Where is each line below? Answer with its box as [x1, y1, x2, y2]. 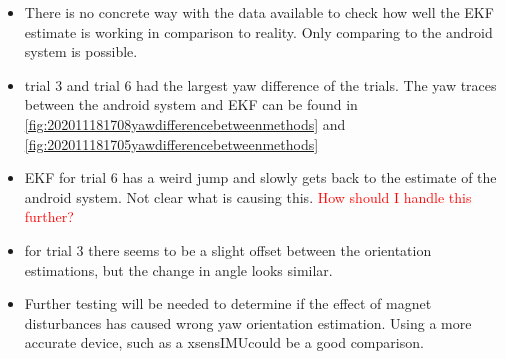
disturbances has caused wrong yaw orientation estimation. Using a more [24, 312, 472, 333]
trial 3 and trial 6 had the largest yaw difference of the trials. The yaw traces [24, 74, 497, 95]
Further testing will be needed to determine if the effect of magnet [24, 293, 432, 314]
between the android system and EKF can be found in [24, 94, 358, 115]
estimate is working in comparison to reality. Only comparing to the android [24, 21, 493, 42]
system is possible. [24, 41, 138, 62]
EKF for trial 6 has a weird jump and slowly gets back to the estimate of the [24, 167, 497, 188]
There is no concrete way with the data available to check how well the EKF [24, 2, 494, 22]
